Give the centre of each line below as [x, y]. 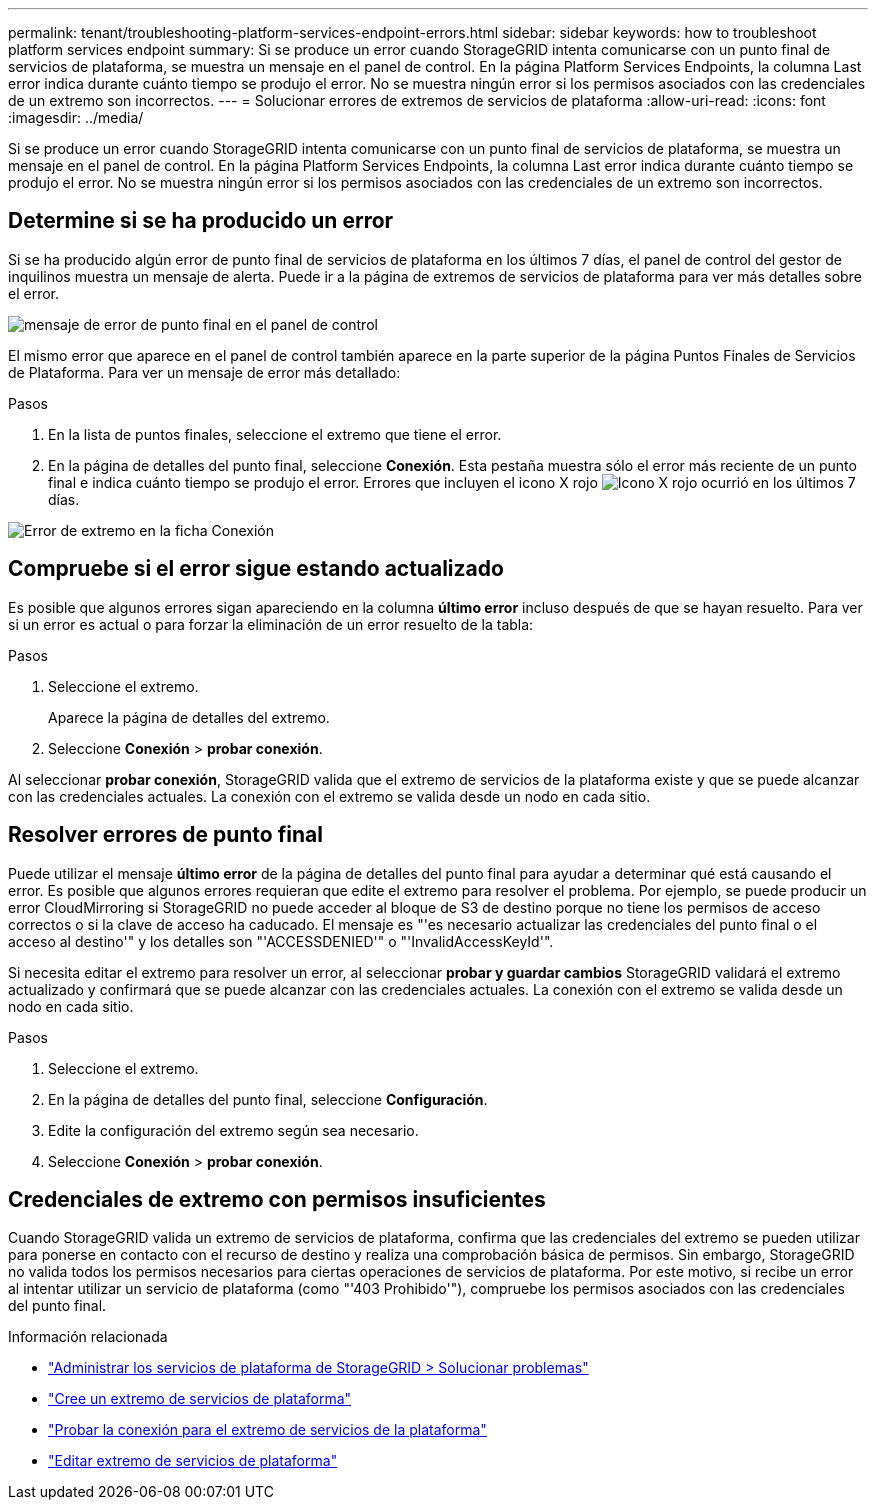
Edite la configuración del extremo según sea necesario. [233, 1130]
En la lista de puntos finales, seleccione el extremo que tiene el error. [275, 434]
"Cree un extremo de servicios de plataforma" [200, 1399]
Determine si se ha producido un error [201, 221]
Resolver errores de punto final [165, 835]
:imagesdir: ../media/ [76, 117]
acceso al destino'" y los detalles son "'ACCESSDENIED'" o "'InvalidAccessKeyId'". [281, 941]
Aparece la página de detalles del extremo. [189, 717]
